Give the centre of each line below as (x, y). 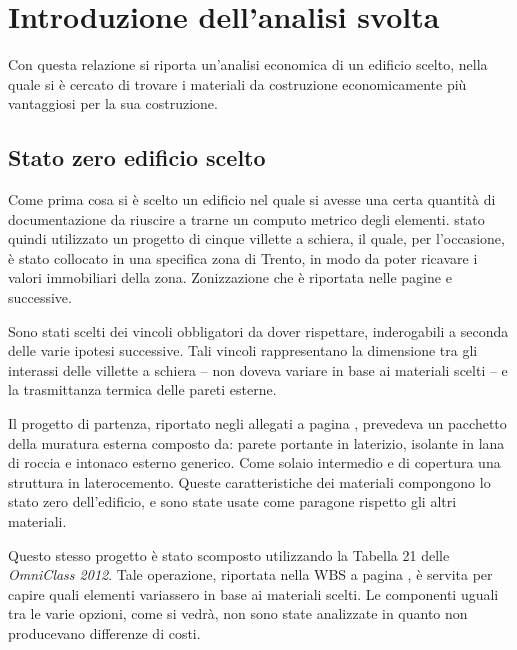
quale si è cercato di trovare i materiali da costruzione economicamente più (237, 83)
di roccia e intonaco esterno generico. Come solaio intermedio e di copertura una (254, 462)
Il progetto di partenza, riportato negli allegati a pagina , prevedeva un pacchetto (257, 423)
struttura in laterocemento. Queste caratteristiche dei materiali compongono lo (249, 481)
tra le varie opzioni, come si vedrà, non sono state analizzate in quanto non (238, 613)
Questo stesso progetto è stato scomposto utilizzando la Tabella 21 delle (229, 554)
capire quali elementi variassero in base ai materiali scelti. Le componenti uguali (253, 593)
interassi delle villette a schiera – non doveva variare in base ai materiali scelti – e (258, 369)
